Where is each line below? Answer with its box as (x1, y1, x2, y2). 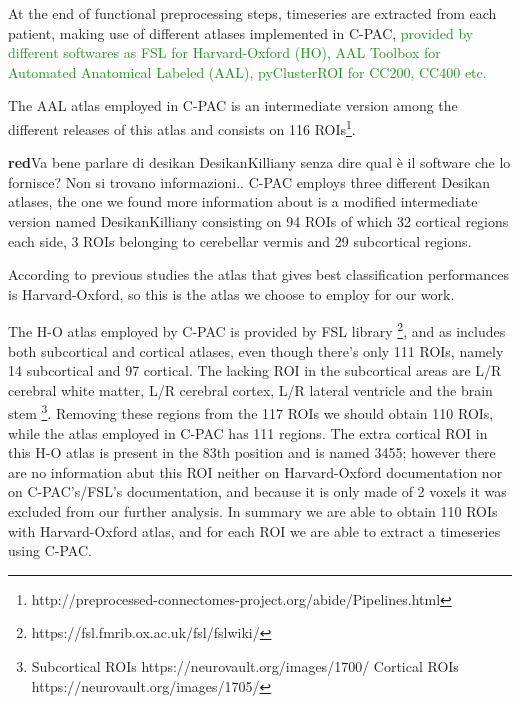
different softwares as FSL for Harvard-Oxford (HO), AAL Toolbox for (8, 42, 441, 63)
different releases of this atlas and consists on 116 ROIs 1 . (8, 115, 356, 139)
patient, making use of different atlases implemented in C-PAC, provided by (8, 22, 474, 43)
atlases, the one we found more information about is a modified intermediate (8, 191, 478, 212)
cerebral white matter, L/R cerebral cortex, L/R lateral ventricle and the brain (8, 379, 493, 400)
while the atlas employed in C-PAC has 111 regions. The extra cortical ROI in (8, 422, 488, 443)
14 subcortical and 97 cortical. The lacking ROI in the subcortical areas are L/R (8, 360, 502, 381)
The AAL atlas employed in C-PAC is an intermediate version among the (8, 95, 458, 116)
